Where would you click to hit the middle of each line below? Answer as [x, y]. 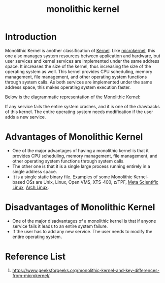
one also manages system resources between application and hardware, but [83, 56]
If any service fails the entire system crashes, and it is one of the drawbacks [82, 106]
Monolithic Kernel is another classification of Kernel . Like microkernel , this [80, 50]
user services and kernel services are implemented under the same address [82, 61]
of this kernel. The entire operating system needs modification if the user [79, 112]
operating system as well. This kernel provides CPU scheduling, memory [79, 71]
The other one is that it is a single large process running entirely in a [81, 166]
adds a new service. [26, 117]
